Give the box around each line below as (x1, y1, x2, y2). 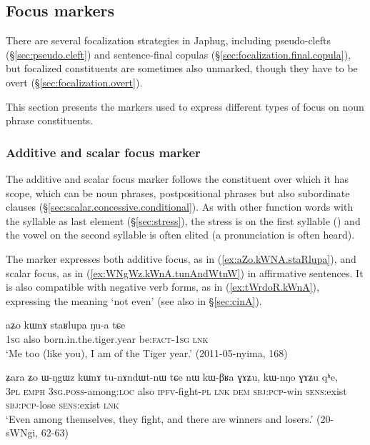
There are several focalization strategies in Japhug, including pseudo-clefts (6, 33, 331, 48)
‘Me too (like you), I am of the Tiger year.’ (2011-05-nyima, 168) (6, 345, 288, 360)
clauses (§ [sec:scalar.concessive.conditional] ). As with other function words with (6, 199, 354, 214)
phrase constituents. (6, 113, 93, 128)
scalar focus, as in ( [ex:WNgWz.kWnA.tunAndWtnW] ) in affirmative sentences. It (6, 265, 364, 280)
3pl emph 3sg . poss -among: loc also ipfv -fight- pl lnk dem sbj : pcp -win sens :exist (6, 383, 347, 398)
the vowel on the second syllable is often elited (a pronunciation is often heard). (6, 227, 355, 242)
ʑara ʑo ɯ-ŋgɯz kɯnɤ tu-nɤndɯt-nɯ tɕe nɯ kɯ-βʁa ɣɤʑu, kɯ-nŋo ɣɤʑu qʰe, (6, 369, 338, 384)
